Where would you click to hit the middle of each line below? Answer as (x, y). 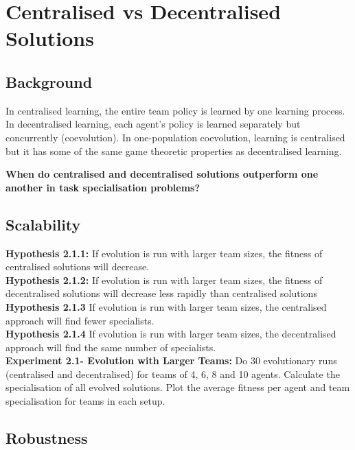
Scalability (43, 224)
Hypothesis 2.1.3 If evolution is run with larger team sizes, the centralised (166, 306)
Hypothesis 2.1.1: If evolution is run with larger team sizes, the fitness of (164, 253)
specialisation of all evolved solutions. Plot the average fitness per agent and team (178, 387)
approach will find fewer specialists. (80, 320)
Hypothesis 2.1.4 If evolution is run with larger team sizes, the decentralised (171, 334)
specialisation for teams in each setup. (85, 401)
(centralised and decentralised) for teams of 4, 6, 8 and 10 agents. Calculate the (173, 374)
